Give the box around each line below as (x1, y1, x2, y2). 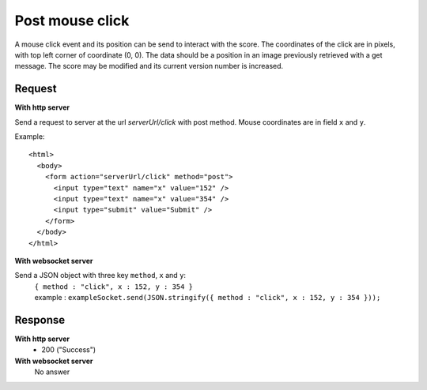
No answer (34, 367, 70, 377)
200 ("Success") (41, 345, 96, 354)
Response (14, 313, 66, 327)
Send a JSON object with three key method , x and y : (14, 271, 186, 280)
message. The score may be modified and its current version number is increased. (14, 62, 284, 71)
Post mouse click (14, 12, 130, 29)
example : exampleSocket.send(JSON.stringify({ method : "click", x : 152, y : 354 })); (34, 293, 381, 302)
